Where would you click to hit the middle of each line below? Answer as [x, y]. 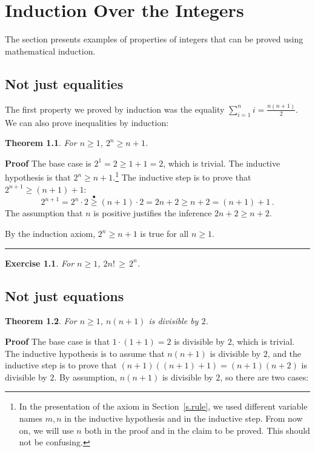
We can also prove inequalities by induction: [87, 122]
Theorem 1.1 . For [41, 143]
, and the [284, 353]
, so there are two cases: [264, 377]
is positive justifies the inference [153, 213]
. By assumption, [86, 377]
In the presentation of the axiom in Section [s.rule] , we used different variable [163, 406]
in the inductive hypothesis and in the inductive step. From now [184, 418]
